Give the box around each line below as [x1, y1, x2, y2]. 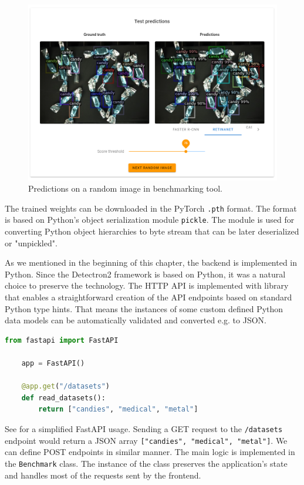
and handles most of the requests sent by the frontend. [5, 469, 201, 481]
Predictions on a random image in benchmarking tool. [28, 182, 222, 195]
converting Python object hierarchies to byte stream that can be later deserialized [5, 225, 299, 238]
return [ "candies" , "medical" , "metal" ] [38, 405, 198, 414]
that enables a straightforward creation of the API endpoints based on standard [5, 291, 292, 303]
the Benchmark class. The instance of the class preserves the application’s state [5, 457, 288, 469]
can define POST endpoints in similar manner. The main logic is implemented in [5, 446, 295, 458]
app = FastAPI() [21, 359, 85, 367]
